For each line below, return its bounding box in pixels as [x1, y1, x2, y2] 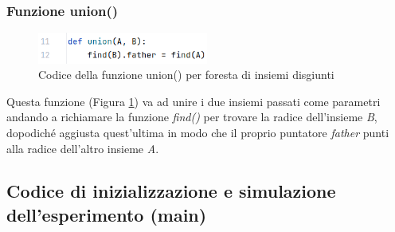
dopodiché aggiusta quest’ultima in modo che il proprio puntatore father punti [6, 124, 389, 140]
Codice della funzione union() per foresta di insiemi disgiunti [38, 66, 334, 83]
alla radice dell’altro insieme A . [6, 140, 159, 156]
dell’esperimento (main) [6, 202, 207, 226]
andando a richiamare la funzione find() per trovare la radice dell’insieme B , [6, 108, 377, 125]
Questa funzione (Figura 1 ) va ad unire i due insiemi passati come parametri [6, 92, 381, 109]
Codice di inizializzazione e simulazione [6, 179, 336, 203]
